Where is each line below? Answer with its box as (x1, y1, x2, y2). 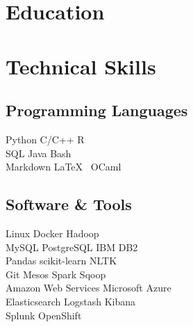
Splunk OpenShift (6, 308, 82, 322)
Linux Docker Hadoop (6, 225, 99, 240)
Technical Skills (6, 51, 156, 80)
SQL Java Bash (6, 145, 72, 160)
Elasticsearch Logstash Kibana (6, 294, 136, 308)
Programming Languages (6, 99, 188, 121)
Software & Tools (6, 193, 132, 215)
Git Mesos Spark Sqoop (6, 266, 106, 281)
